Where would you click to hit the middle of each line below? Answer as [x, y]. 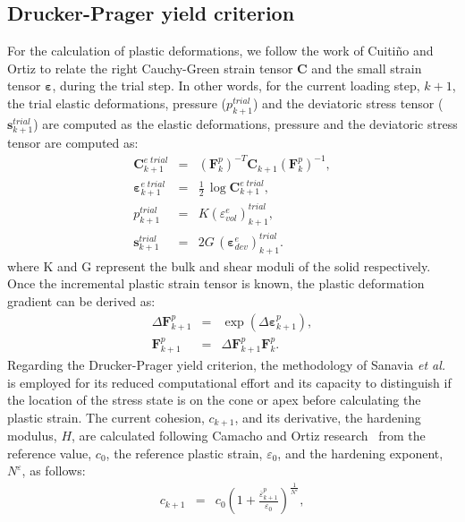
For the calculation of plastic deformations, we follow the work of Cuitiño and [220, 51]
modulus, [32, 436]
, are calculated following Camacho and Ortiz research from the [249, 436]
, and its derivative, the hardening [328, 417]
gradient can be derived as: [81, 301]
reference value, [50, 453]
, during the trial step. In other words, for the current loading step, [236, 86]
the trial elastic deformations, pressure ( [117, 103]
